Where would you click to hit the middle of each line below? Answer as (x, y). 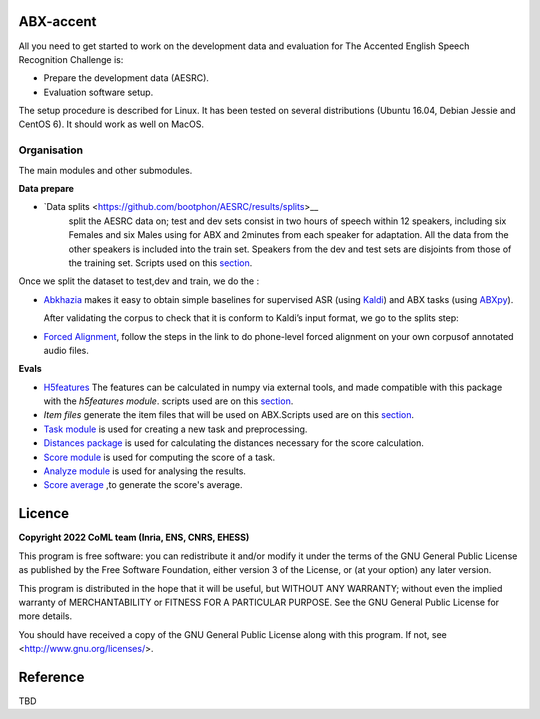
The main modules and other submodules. (105, 170)
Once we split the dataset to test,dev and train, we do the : (139, 281)
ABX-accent (57, 21)
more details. (45, 616)
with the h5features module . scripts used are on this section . (168, 401)
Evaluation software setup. (98, 92)
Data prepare (46, 188)
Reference (51, 676)
